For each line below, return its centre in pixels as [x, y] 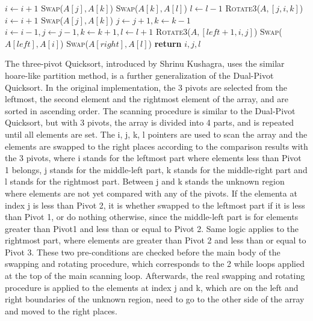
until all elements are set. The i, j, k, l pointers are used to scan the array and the [156, 134]
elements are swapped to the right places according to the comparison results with [156, 146]
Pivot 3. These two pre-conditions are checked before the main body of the [143, 252]
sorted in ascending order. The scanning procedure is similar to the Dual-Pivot [150, 110]
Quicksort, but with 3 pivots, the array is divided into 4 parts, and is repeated [150, 122]
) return [165, 43]
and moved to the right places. [61, 310]
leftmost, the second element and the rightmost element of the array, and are [147, 99]
